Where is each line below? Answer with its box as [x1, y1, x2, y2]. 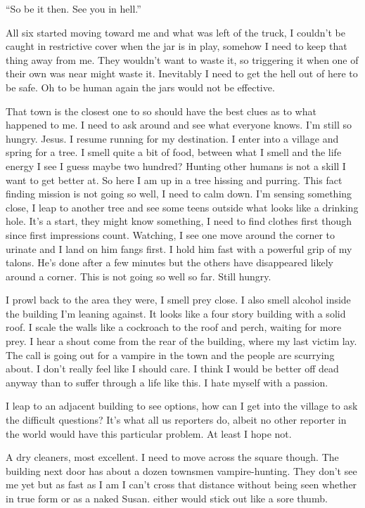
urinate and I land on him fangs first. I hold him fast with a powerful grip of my [6, 241, 352, 256]
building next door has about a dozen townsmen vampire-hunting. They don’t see [6, 463, 357, 478]
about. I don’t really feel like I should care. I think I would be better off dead [6, 361, 339, 376]
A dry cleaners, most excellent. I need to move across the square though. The [6, 450, 339, 464]
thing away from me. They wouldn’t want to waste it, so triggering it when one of [6, 52, 359, 67]
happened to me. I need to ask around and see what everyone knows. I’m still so [6, 117, 352, 132]
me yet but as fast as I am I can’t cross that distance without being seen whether [6, 477, 357, 492]
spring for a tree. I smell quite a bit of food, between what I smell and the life [6, 145, 342, 159]
